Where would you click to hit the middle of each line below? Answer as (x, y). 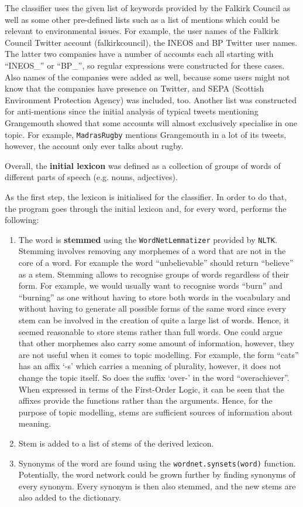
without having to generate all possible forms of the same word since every (152, 308)
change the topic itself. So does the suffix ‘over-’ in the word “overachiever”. (154, 377)
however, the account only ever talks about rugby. (94, 146)
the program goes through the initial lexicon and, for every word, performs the (146, 208)
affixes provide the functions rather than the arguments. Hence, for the (145, 400)
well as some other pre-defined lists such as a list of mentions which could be (142, 19)
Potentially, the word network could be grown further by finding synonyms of (157, 474)
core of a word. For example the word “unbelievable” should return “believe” (156, 262)
